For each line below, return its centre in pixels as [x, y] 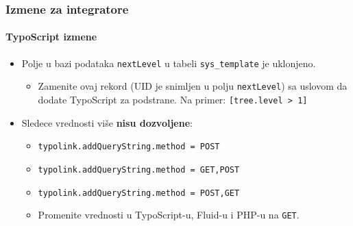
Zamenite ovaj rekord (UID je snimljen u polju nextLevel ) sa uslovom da [193, 86]
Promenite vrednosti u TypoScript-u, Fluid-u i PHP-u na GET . [169, 215]
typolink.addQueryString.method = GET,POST [139, 169]
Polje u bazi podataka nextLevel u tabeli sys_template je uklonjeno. [169, 63]
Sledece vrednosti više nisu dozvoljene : [107, 122]
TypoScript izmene [51, 37]
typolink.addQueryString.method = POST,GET [139, 193]
